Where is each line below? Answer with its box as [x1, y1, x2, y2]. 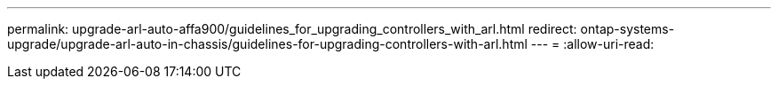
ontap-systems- [580, 21, 675, 36]
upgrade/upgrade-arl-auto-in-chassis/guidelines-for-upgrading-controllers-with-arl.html [7, 36, 528, 51]
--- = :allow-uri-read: [530, 36, 655, 51]
